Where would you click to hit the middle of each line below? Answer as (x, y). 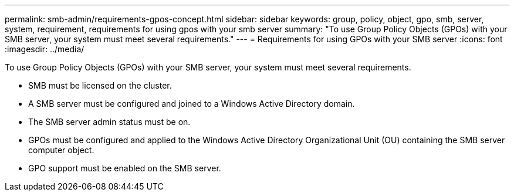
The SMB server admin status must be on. (109, 122)
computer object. (61, 150)
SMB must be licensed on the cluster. (100, 85)
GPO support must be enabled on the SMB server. (125, 168)
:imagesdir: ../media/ (45, 49)
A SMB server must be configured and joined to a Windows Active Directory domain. (192, 104)
